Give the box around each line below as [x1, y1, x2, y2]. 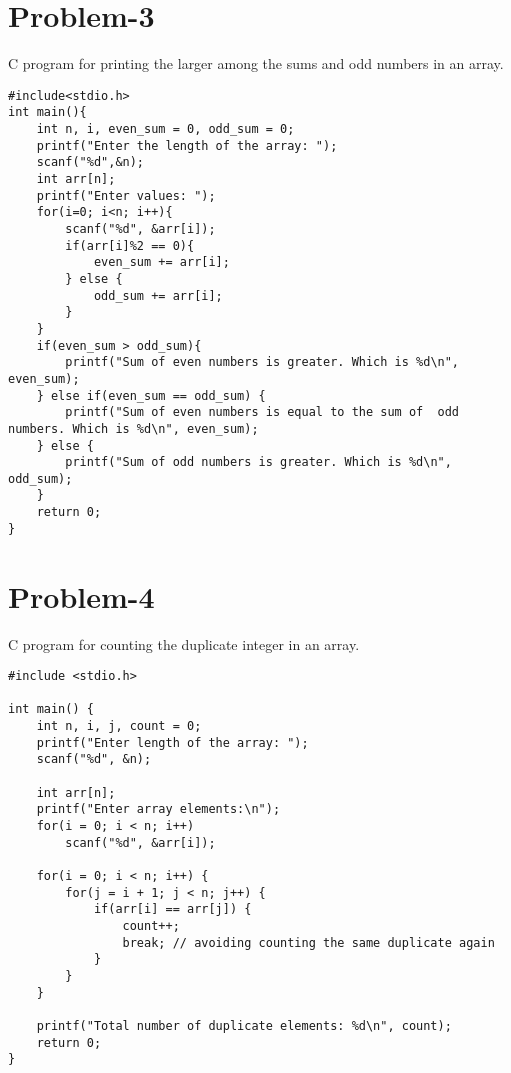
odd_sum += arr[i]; [93, 288, 223, 303]
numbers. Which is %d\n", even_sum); [8, 421, 259, 436]
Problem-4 [8, 575, 155, 616]
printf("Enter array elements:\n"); [36, 802, 281, 817]
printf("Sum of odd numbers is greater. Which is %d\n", [65, 455, 452, 470]
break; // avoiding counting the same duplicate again [122, 935, 495, 950]
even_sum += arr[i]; [93, 255, 230, 270]
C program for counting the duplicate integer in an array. [8, 633, 360, 654]
